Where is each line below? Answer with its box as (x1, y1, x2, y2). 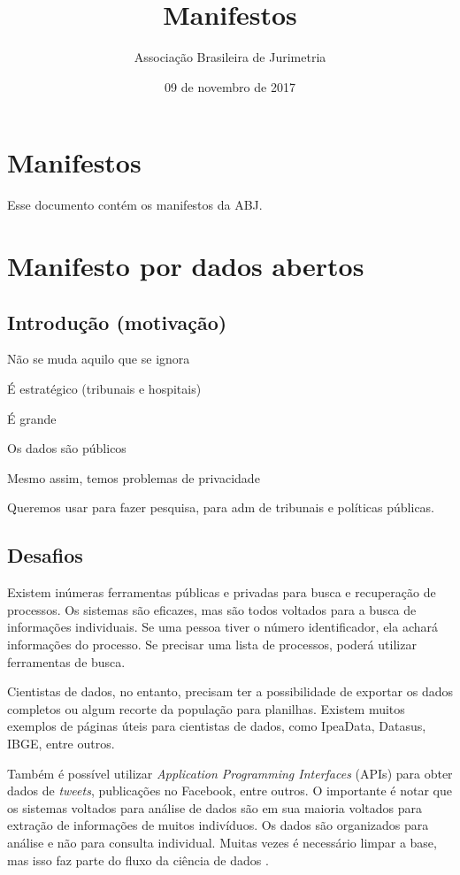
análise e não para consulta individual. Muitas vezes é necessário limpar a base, (7, 833, 437, 851)
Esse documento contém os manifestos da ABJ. (7, 196, 263, 214)
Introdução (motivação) (7, 308, 227, 335)
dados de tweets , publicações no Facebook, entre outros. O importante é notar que (7, 781, 452, 800)
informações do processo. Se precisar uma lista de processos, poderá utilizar (7, 634, 417, 653)
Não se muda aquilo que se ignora (7, 349, 190, 368)
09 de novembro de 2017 (165, 77, 295, 96)
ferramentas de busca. (7, 652, 126, 671)
